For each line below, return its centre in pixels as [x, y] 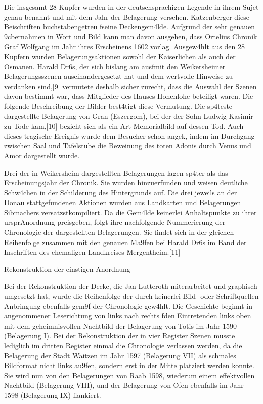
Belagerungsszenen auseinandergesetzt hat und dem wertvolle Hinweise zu [119, 76]
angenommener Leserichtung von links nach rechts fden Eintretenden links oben [128, 316]
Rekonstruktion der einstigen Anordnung [67, 269]
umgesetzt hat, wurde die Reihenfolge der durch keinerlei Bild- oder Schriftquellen [131, 296]
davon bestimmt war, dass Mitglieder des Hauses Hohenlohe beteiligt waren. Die [129, 96]
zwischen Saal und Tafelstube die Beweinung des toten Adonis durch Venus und [128, 146]
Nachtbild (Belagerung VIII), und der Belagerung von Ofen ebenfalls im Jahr [124, 385]
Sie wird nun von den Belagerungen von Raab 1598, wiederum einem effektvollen [129, 375]
